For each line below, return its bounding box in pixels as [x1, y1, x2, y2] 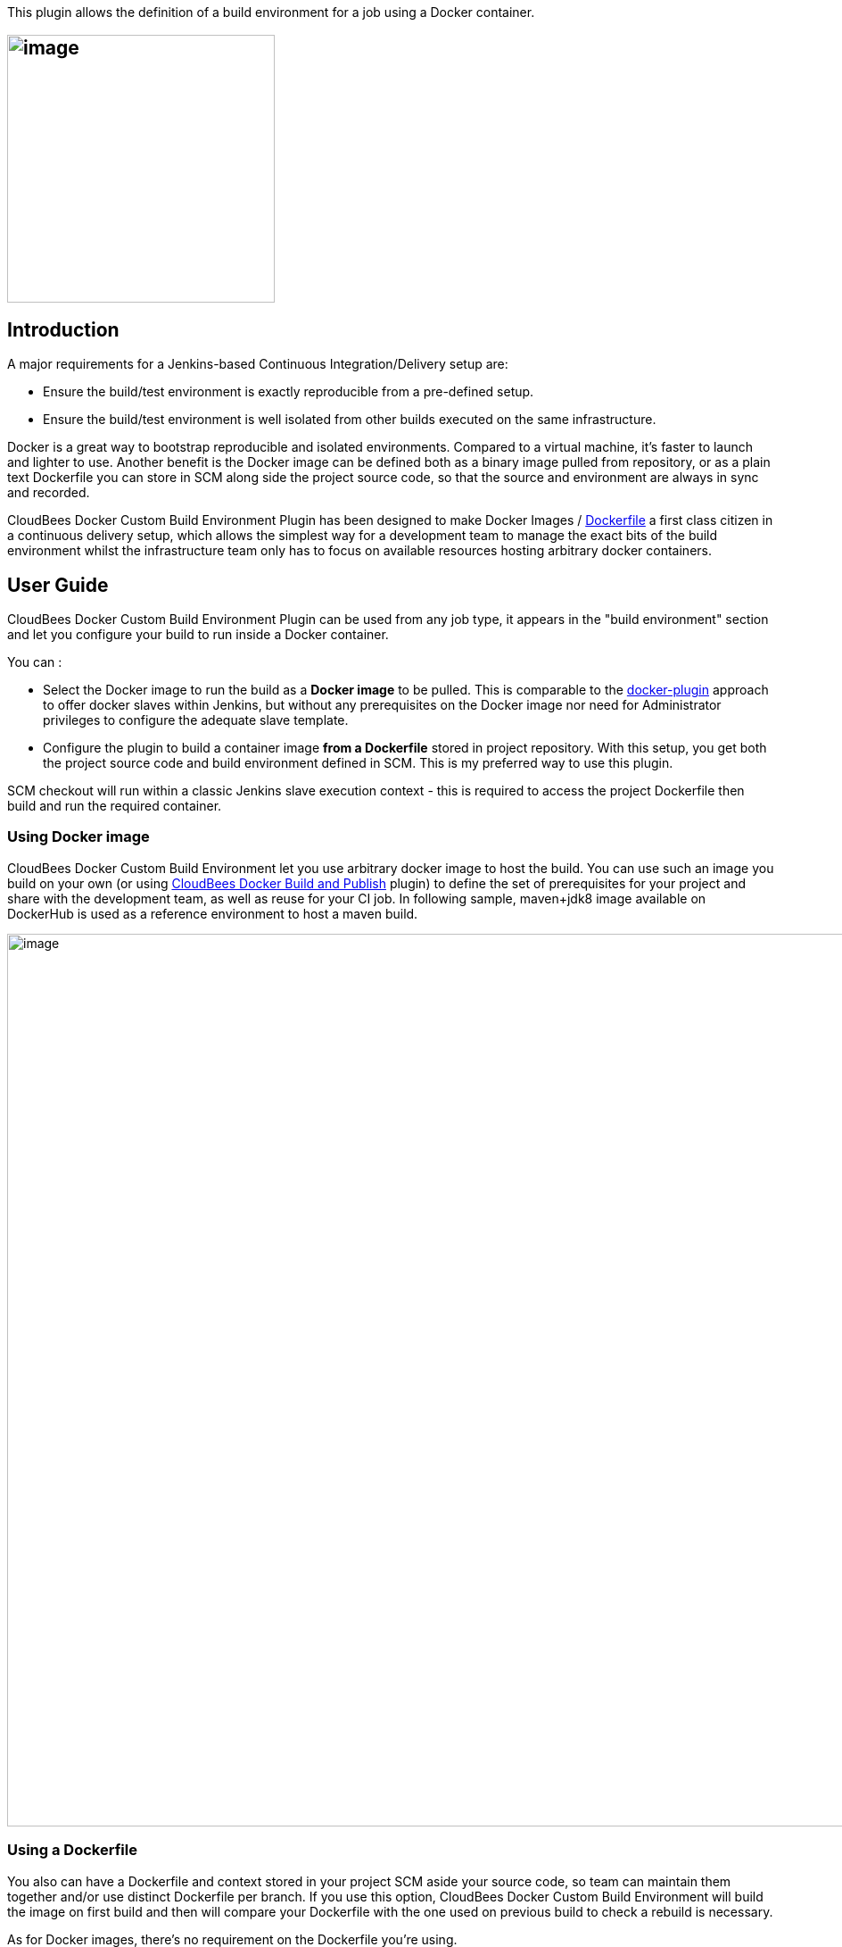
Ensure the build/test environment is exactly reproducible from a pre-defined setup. [43, 384, 534, 400]
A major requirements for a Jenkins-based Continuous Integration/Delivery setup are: [7, 356, 508, 372]
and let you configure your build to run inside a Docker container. [7, 627, 389, 643]
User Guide [7, 573, 109, 596]
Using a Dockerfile [7, 1841, 137, 1860]
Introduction [7, 318, 120, 341]
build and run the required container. [7, 798, 222, 814]
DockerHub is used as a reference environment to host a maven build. [7, 905, 418, 921]
